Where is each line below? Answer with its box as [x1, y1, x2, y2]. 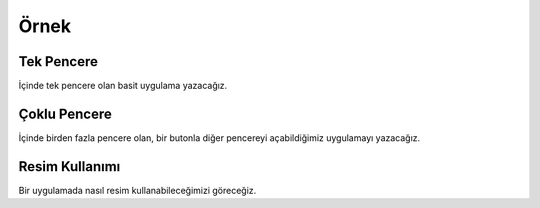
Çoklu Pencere [18, 105, 112, 122]
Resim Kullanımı [18, 158, 121, 175]
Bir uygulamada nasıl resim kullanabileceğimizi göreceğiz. [18, 184, 257, 196]
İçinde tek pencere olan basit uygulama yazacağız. [18, 80, 228, 92]
